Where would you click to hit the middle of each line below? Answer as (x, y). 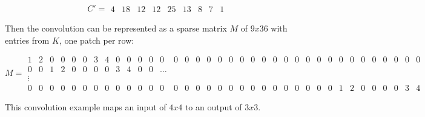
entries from (27, 40)
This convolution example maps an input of (86, 107)
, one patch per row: (97, 40)
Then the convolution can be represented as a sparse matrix (116, 28)
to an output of (213, 107)
